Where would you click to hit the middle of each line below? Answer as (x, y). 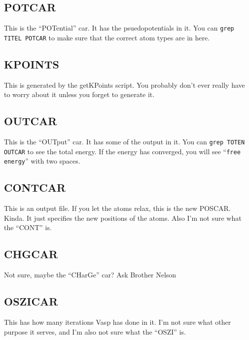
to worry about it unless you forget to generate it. (79, 94)
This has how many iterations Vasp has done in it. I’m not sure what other (118, 322)
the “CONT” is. (28, 227)
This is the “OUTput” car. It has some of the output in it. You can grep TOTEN (124, 142)
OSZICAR (31, 301)
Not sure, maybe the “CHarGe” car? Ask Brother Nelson (90, 275)
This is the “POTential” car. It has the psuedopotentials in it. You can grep (119, 28)
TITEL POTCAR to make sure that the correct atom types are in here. (107, 37)
